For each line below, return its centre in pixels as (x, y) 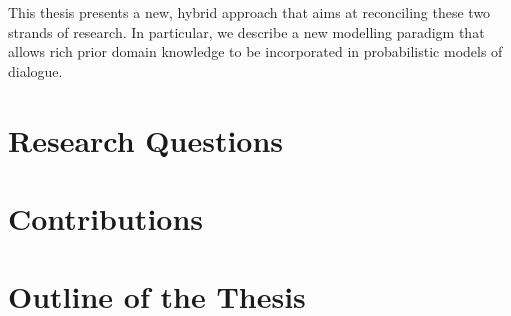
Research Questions (146, 139)
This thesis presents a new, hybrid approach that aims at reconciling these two (249, 12)
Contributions (106, 217)
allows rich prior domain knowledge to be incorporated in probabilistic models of (255, 51)
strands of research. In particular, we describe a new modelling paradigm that (246, 31)
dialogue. (35, 70)
